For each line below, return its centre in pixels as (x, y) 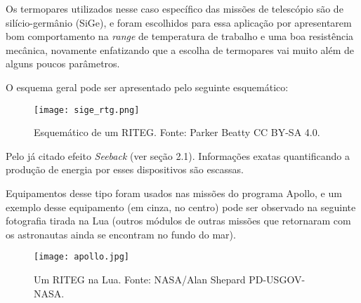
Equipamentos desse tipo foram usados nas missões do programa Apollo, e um (174, 193)
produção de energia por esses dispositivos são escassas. (125, 169)
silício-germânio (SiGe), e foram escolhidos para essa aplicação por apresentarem (179, 22)
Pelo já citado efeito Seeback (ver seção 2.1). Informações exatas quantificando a (178, 155)
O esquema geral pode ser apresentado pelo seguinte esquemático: (147, 87)
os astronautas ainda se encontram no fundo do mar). (121, 234)
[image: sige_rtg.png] (87, 110)
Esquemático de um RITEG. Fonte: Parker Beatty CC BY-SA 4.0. (177, 132)
